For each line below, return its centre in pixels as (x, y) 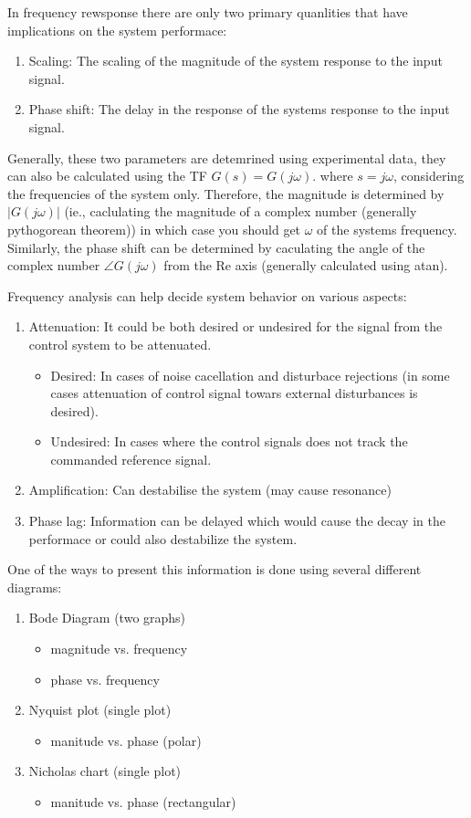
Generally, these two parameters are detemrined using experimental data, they (227, 157)
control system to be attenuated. (120, 344)
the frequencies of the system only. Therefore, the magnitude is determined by (226, 193)
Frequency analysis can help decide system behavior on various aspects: (207, 295)
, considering (429, 176)
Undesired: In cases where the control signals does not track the (229, 441)
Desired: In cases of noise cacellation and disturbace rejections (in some (250, 375)
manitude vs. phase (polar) (126, 740)
